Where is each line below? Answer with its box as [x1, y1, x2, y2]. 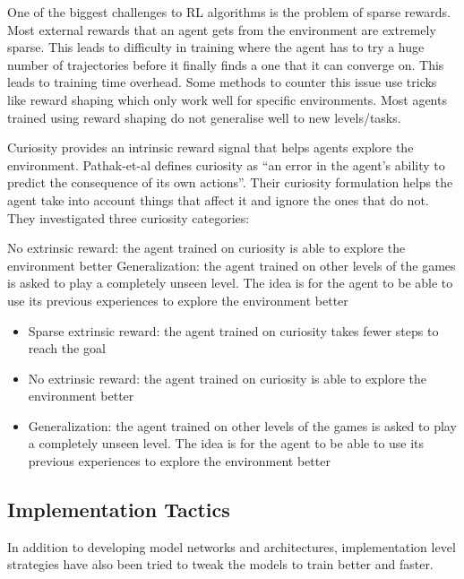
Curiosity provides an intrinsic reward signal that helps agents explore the [7, 138, 414, 157]
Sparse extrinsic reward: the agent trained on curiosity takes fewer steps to [28, 321, 439, 340]
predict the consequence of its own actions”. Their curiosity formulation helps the [7, 173, 453, 192]
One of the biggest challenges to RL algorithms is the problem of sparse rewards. [7, 3, 451, 21]
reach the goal [28, 339, 106, 358]
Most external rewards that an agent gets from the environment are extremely [7, 20, 436, 39]
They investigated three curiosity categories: [7, 208, 250, 227]
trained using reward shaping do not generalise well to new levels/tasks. [7, 108, 401, 126]
